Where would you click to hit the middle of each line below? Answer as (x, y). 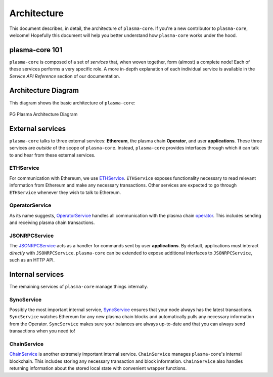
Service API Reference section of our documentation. (65, 76)
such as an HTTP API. (32, 260)
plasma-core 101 (36, 50)
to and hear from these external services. (52, 155)
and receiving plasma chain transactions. (52, 222)
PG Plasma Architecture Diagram (43, 114)
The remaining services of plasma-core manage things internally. (79, 286)
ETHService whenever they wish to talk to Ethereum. (65, 192)
